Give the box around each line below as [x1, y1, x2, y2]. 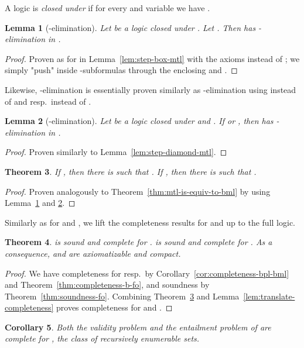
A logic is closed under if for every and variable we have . [5, 2, 210, 13]
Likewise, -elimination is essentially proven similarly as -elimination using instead [5, 83, 296, 95]
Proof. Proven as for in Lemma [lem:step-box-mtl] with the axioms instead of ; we [5, 52, 300, 64]
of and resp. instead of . [5, 95, 91, 107]
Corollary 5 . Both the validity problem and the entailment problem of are [5, 321, 271, 333]
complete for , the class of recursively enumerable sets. [5, 332, 200, 344]
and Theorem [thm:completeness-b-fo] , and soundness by [5, 278, 210, 291]
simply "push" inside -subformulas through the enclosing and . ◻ [5, 64, 238, 76]
